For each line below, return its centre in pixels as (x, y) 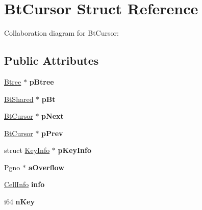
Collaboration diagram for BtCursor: (61, 33)
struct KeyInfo (27, 150)
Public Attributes (52, 60)
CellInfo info (24, 184)
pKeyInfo (74, 150)
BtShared (19, 99)
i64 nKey (19, 202)
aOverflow (46, 167)
